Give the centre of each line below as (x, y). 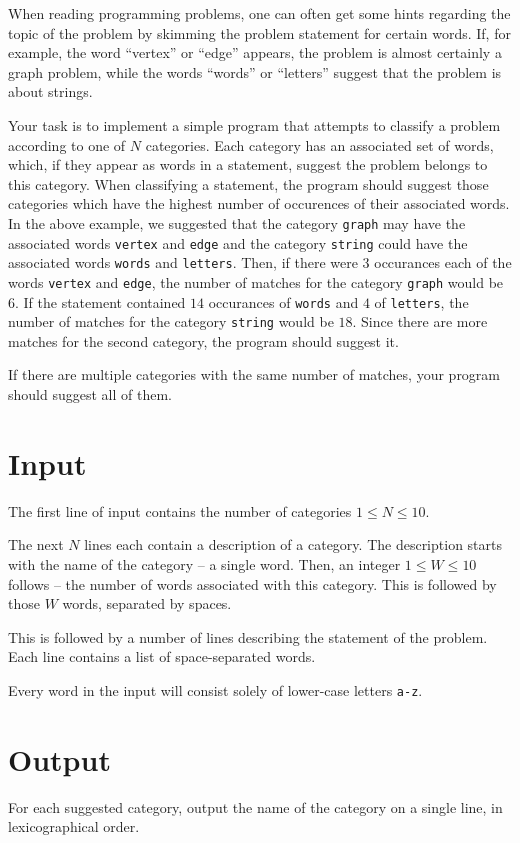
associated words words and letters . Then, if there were (183, 262)
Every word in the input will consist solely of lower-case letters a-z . (215, 689)
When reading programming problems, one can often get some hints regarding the (259, 13)
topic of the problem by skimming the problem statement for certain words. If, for (259, 32)
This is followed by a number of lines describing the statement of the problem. (248, 636)
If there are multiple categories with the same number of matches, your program (254, 374)
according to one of (67, 144)
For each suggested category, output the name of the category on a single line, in (255, 806)
